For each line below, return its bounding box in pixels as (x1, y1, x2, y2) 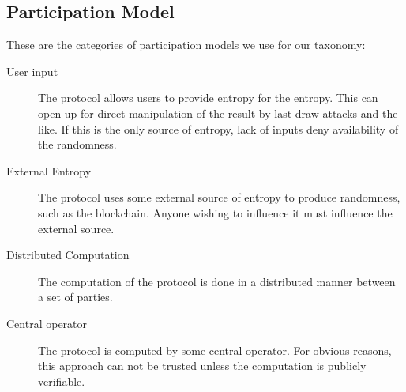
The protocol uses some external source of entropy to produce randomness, (38, 189, 400, 205)
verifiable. (38, 372, 85, 389)
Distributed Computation (6, 247, 130, 263)
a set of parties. (38, 288, 113, 305)
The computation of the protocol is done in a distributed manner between (38, 273, 396, 289)
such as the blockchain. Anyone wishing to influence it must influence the (38, 204, 393, 220)
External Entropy (6, 162, 92, 179)
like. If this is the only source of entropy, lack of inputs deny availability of (38, 120, 399, 137)
